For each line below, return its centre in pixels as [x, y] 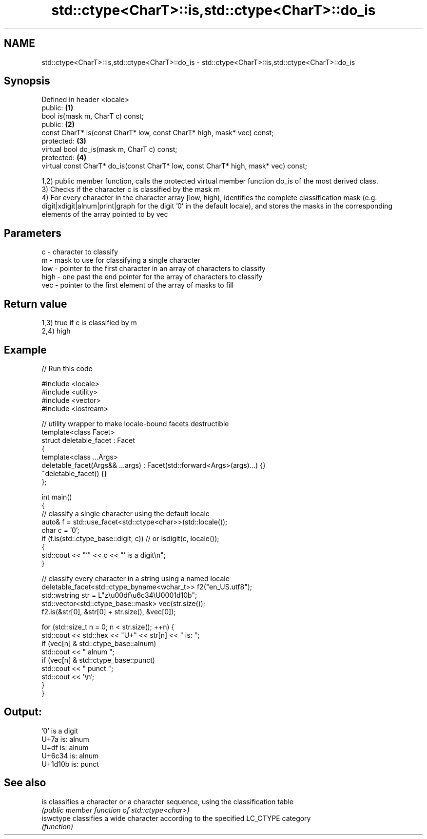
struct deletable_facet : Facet [88, 440]
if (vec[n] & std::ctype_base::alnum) [99, 643]
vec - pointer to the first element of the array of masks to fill [138, 285]
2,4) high [56, 331]
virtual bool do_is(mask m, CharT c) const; [109, 149]
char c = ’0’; [60, 530]
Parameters [33, 233]
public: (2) [58, 125]
